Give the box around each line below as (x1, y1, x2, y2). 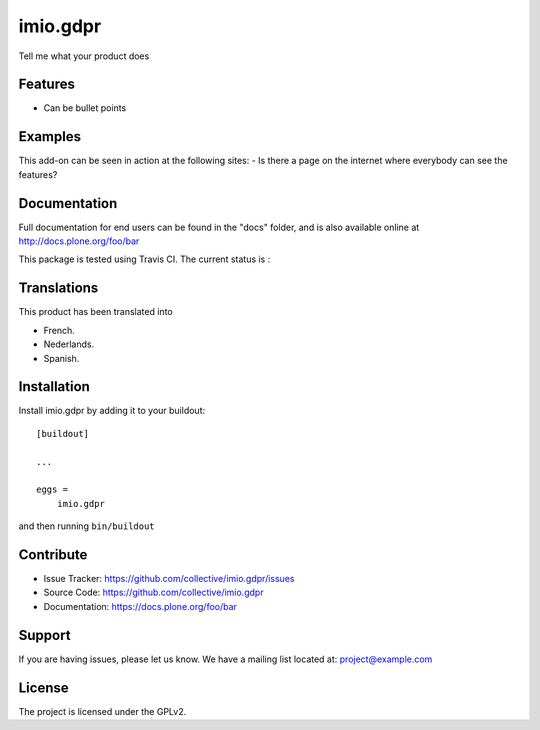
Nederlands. (43, 338, 95, 350)
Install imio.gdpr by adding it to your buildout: (18, 405, 206, 417)
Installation (18, 378, 90, 395)
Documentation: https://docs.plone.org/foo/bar (43, 600, 237, 612)
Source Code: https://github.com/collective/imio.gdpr (43, 586, 264, 599)
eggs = (36, 484, 69, 495)
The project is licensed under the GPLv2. (18, 705, 187, 717)
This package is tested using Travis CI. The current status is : (18, 253, 271, 265)
